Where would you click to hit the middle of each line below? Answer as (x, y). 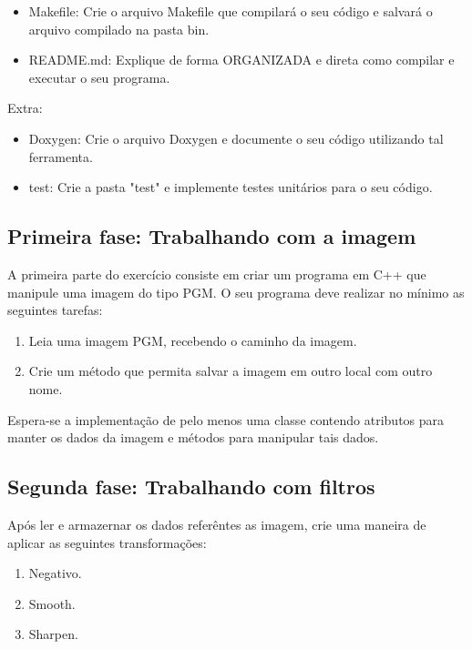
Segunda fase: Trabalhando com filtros (191, 487)
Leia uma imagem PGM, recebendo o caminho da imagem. (193, 340)
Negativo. (55, 573)
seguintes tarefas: (55, 310)
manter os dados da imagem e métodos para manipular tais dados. (193, 437)
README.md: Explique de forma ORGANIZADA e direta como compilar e (241, 60)
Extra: (25, 108)
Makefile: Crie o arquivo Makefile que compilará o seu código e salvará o (231, 11)
